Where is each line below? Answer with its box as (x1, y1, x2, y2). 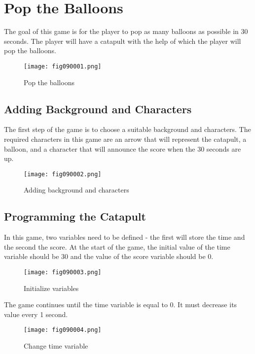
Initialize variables (24, 283, 79, 293)
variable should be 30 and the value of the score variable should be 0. (4, 251, 214, 261)
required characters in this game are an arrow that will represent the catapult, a (4, 133, 247, 144)
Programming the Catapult (4, 209, 146, 224)
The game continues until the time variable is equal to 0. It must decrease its (4, 299, 237, 310)
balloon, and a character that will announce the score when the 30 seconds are (4, 143, 241, 154)
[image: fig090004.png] (24, 326, 102, 334)
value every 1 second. (4, 309, 68, 319)
